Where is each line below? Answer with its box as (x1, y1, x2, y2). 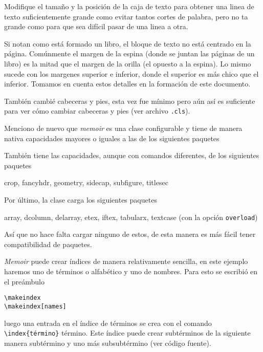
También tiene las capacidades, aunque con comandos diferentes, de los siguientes (4, 150, 259, 161)
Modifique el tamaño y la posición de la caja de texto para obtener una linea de (4, 1, 254, 11)
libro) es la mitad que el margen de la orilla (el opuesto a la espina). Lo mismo (4, 58, 251, 69)
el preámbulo (4, 276, 45, 287)
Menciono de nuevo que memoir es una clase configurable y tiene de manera (4, 123, 243, 133)
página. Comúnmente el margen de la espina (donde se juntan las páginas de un (4, 48, 255, 59)
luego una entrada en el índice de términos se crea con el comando (4, 317, 212, 328)
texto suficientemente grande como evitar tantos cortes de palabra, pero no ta (4, 11, 248, 21)
